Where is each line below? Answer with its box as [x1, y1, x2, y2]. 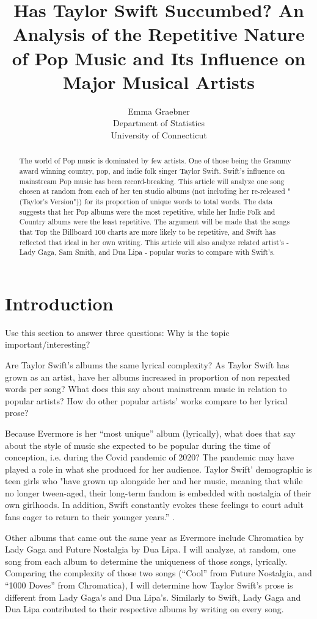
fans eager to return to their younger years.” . [5, 510, 175, 523]
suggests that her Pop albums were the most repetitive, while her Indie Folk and [19, 206, 275, 216]
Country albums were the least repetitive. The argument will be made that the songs [19, 216, 290, 227]
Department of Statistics [112, 116, 205, 129]
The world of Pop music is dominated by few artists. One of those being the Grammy [19, 156, 291, 166]
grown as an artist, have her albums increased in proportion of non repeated [5, 370, 290, 383]
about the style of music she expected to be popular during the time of [5, 438, 271, 451]
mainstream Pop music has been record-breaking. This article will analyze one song [19, 176, 285, 186]
